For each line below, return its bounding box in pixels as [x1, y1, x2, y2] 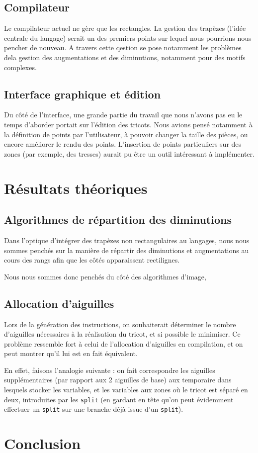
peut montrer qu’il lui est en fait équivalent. [4, 348, 138, 359]
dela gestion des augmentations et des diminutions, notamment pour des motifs [4, 52, 246, 62]
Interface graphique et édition [4, 86, 161, 101]
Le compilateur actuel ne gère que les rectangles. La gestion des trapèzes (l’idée [4, 23, 246, 33]
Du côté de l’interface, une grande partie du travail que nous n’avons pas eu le [4, 109, 243, 120]
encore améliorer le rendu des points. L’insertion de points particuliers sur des [4, 139, 242, 149]
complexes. [4, 62, 37, 72]
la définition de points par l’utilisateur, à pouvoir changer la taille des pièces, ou [4, 129, 248, 139]
